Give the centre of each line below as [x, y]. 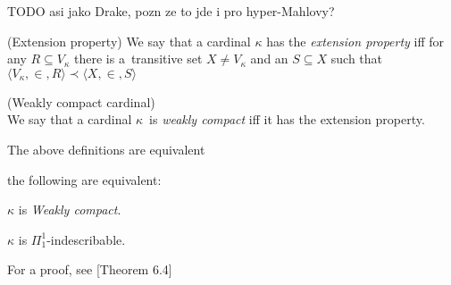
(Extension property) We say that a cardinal [129, 41]
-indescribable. [86, 239]
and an [269, 59]
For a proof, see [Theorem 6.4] [90, 269]
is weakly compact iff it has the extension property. [287, 119]
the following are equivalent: [84, 179]
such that [357, 59]
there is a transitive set [138, 59]
